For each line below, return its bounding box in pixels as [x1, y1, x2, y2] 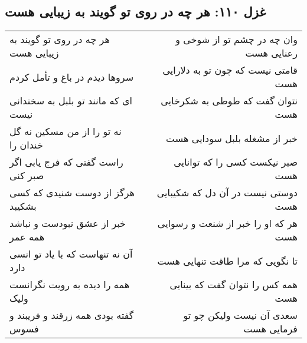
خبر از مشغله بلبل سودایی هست [166, 131, 298, 145]
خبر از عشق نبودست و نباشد [9, 216, 126, 230]
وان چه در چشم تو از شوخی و [175, 32, 298, 47]
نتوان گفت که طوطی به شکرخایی [161, 94, 298, 108]
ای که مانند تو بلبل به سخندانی [9, 94, 132, 108]
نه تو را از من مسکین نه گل [9, 124, 122, 138]
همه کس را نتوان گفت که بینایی [169, 278, 298, 292]
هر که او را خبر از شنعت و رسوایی [157, 216, 298, 230]
